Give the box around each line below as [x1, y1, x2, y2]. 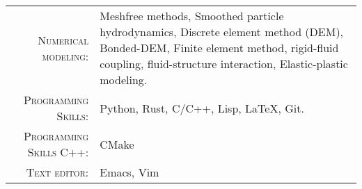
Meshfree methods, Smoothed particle [100, 8, 284, 24]
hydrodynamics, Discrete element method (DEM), [100, 24, 344, 40]
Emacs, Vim [100, 164, 159, 180]
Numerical [38, 31, 89, 48]
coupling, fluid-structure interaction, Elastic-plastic [100, 56, 348, 72]
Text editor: [26, 164, 89, 180]
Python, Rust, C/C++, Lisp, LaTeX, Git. [100, 99, 304, 116]
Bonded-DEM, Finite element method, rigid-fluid [100, 40, 339, 56]
